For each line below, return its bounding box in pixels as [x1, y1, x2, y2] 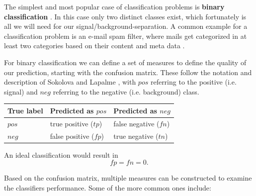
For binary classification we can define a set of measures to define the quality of [4, 57, 247, 67]
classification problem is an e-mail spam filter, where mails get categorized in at [4, 30, 247, 41]
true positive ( [50, 118, 93, 128]
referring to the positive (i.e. [150, 77, 237, 87]
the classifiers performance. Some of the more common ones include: [4, 182, 211, 193]
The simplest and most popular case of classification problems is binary [4, 1, 225, 11]
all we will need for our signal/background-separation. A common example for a [4, 21, 248, 31]
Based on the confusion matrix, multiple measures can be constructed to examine [4, 173, 252, 183]
